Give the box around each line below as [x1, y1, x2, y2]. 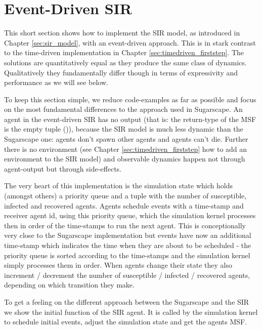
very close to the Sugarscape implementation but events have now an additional [4, 230, 251, 240]
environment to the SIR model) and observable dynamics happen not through [4, 153, 245, 164]
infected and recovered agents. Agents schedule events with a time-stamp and [4, 200, 244, 211]
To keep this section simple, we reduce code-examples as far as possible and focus [4, 94, 256, 104]
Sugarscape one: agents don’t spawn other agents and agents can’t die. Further [4, 134, 248, 144]
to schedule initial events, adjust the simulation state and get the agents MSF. [4, 316, 247, 327]
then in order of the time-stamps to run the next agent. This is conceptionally [4, 220, 246, 230]
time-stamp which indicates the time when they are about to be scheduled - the [4, 240, 251, 250]
